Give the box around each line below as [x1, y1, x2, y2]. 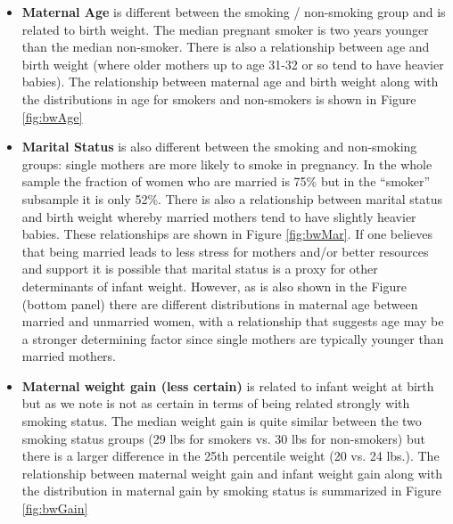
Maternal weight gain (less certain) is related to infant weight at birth [21, 376, 434, 395]
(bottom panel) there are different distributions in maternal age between [21, 294, 418, 313]
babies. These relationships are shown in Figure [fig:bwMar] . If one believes [21, 225, 432, 243]
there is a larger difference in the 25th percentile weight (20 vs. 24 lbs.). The [21, 446, 440, 465]
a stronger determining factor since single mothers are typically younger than [21, 329, 444, 348]
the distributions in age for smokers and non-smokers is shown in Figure [21, 89, 416, 108]
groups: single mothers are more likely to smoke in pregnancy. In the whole [21, 154, 432, 173]
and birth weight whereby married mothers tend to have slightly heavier [21, 207, 416, 225]
